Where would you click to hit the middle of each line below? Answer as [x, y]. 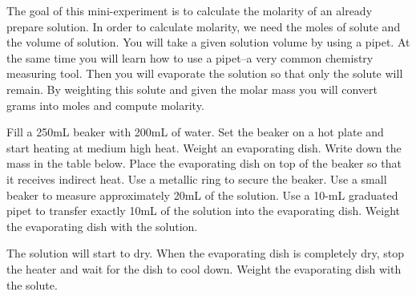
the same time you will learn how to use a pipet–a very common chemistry [190, 57]
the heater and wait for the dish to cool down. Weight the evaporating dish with [204, 268]
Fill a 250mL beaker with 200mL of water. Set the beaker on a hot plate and [195, 132]
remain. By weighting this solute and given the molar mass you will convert [192, 89]
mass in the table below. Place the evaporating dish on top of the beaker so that [204, 163]
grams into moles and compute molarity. [105, 105]
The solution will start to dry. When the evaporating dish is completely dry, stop [206, 253]
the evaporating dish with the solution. [102, 226]
